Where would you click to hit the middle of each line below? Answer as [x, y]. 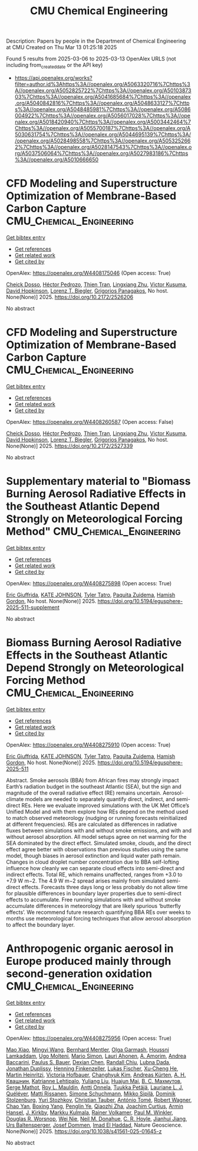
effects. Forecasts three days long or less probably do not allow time [105, 887]
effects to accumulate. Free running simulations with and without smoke [93, 899]
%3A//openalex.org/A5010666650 [57, 159]
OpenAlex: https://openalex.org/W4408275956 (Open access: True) [89, 1038]
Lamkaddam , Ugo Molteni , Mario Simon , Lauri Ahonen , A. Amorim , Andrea [96, 1056]
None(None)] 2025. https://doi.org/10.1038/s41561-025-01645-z [84, 1131]
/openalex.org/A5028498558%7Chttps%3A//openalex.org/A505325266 [103, 141]
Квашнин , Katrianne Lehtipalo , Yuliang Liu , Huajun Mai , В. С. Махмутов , [94, 1081]
